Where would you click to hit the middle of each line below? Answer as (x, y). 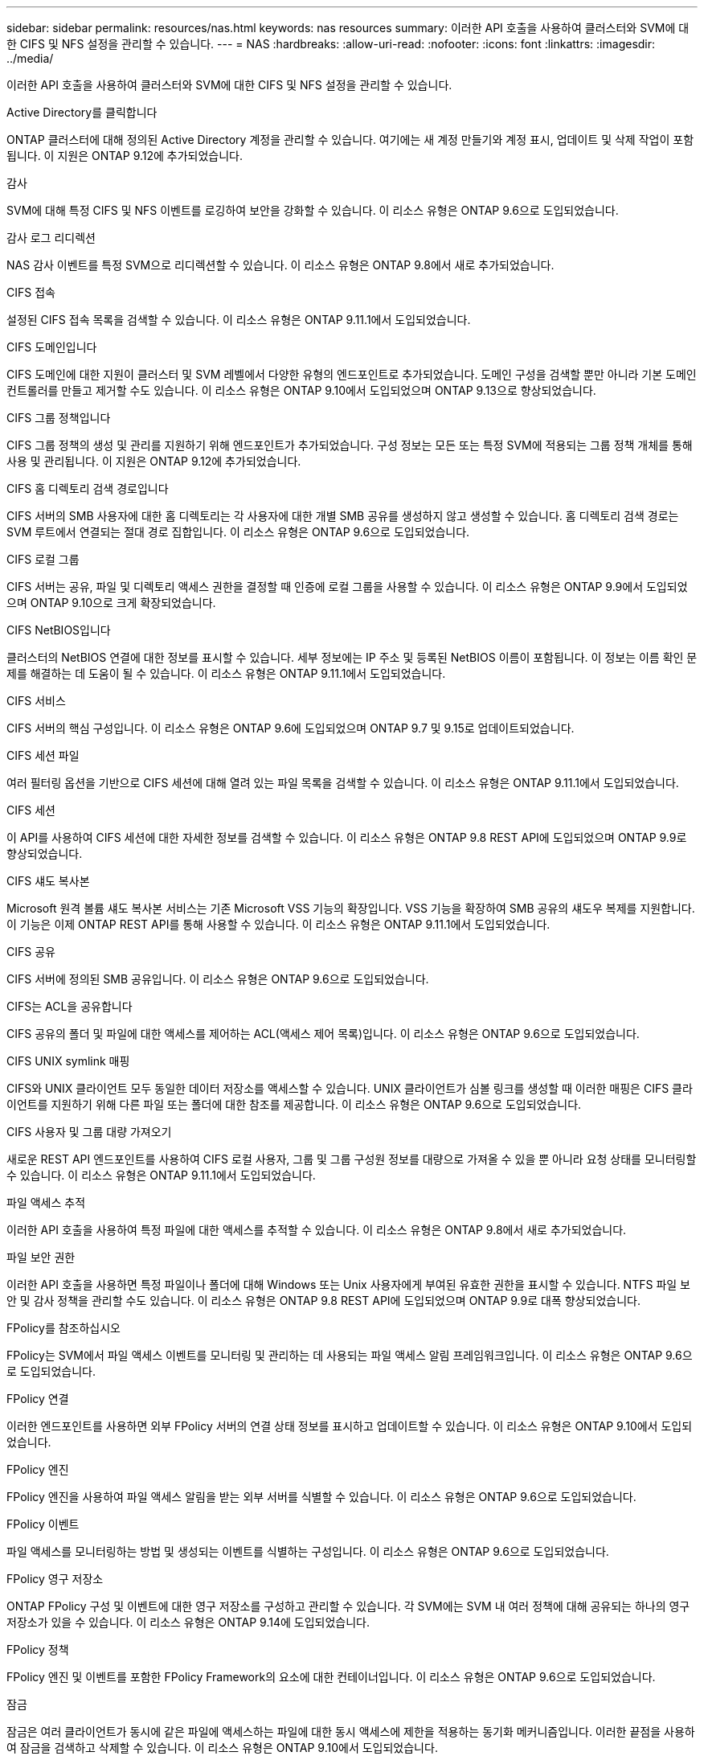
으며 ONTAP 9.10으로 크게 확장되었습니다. (111, 603)
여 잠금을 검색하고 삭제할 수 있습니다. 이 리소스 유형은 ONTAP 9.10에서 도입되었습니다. (222, 1748)
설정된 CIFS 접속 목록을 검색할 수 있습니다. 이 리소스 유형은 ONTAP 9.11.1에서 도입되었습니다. (239, 320)
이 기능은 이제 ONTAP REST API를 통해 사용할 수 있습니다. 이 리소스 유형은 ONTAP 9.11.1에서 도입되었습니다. (278, 924)
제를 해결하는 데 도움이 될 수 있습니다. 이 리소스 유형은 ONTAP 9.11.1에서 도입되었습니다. (226, 673)
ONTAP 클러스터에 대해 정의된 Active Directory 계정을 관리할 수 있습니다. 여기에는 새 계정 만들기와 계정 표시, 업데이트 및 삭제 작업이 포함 (350, 139)
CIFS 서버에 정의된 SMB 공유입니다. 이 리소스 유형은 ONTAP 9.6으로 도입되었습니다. (218, 979)
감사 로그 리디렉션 (51, 238)
